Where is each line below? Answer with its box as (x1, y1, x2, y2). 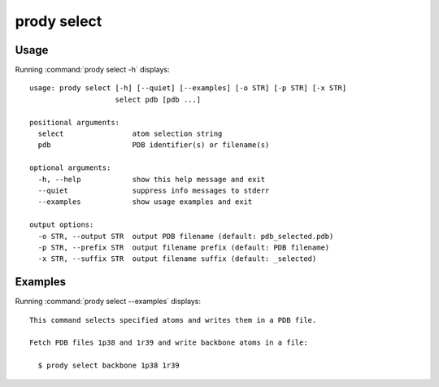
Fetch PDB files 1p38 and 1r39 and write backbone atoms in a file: (29, 338, 308, 347)
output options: (29, 220, 94, 229)
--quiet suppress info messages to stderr (37, 185, 270, 195)
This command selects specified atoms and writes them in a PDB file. (29, 315, 317, 324)
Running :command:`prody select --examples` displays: (15, 297, 202, 307)
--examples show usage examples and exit (37, 198, 253, 207)
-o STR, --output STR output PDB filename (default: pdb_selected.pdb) (37, 232, 334, 241)
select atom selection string (37, 129, 223, 138)
